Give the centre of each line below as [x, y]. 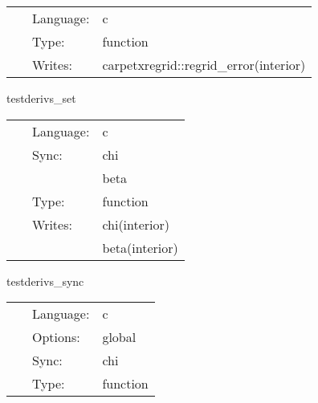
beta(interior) [140, 247]
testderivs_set [41, 98]
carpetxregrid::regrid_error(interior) [204, 65]
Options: [56, 337]
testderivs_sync [45, 281]
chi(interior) [136, 224]
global [119, 337]
